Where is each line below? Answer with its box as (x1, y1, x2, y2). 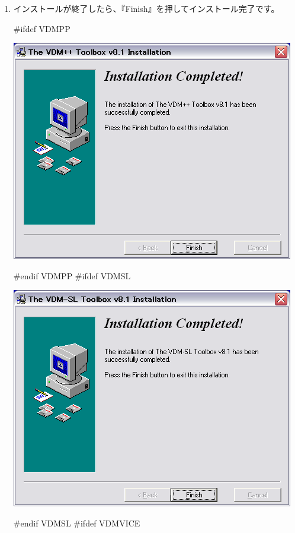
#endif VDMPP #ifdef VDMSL (13, 269, 131, 282)
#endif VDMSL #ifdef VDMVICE (13, 516, 140, 529)
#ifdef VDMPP (13, 22, 70, 34)
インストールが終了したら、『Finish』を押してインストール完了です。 (13, 2, 280, 14)
